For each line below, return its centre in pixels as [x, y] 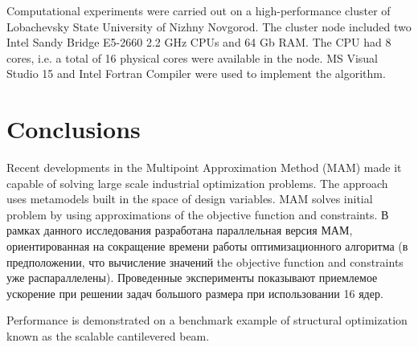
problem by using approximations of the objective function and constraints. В [198, 214]
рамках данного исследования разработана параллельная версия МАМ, [180, 230]
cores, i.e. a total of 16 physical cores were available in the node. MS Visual [192, 57]
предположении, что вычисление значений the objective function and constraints [205, 261]
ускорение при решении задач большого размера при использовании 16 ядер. [195, 293]
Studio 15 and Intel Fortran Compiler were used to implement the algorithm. [196, 73]
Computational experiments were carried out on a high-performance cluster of [199, 10]
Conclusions [74, 129]
